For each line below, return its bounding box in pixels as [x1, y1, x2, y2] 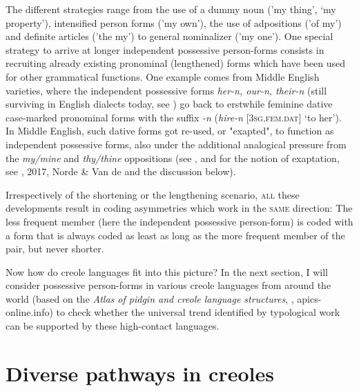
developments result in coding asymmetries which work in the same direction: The [6, 201, 353, 215]
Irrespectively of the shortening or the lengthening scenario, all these [6, 187, 300, 201]
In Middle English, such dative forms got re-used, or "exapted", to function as [6, 123, 334, 138]
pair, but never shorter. [6, 241, 104, 256]
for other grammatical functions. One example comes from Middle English [6, 69, 320, 83]
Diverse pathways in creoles [6, 359, 274, 387]
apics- [297, 291, 322, 305]
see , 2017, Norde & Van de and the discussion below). [6, 164, 236, 179]
